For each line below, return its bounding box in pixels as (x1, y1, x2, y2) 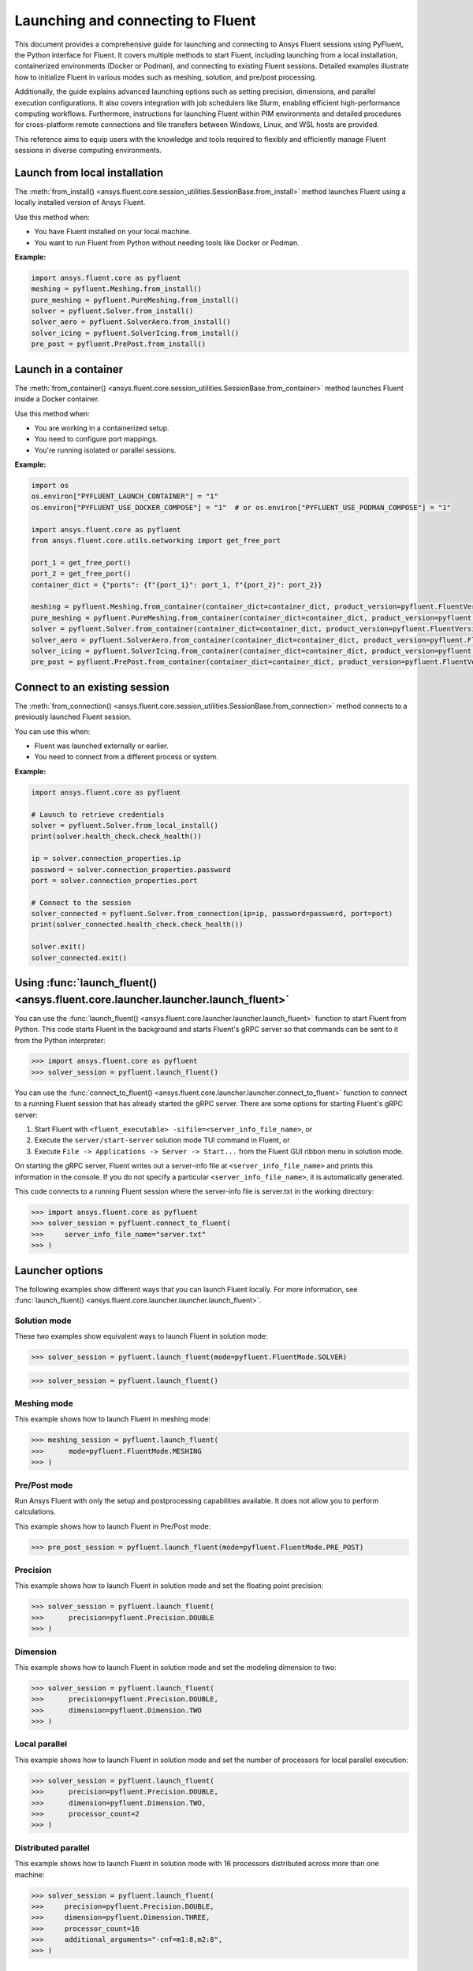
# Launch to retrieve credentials (31, 810, 165, 819)
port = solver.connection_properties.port (31, 876, 198, 885)
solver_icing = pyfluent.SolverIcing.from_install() (31, 328, 240, 337)
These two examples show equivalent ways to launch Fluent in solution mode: (14, 1332, 268, 1341)
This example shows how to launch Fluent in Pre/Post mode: (14, 1522, 211, 1531)
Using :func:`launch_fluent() (14, 976, 158, 989)
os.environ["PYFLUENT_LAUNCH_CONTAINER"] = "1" (31, 492, 218, 501)
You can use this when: (14, 726, 91, 736)
